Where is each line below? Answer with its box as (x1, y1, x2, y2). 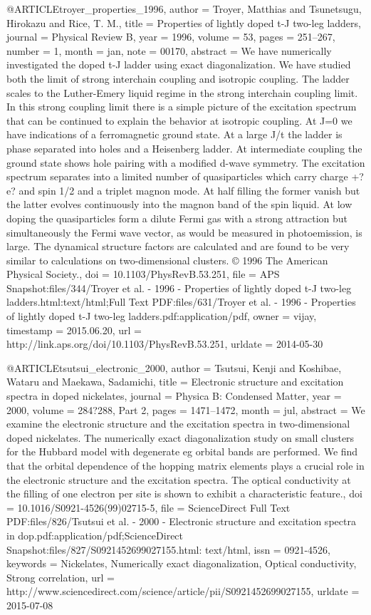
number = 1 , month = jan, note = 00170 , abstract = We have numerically (6, 43, 332, 58)
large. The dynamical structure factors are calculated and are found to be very (6, 239, 350, 254)
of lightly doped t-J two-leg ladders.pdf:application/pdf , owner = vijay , (6, 309, 317, 324)
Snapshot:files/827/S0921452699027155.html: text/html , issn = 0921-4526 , (6, 542, 330, 557)
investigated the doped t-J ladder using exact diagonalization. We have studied (6, 57, 351, 72)
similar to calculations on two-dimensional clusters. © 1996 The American (6, 252, 328, 267)
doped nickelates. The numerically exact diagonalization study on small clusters (6, 430, 355, 445)
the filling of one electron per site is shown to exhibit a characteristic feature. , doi (6, 486, 362, 501)
